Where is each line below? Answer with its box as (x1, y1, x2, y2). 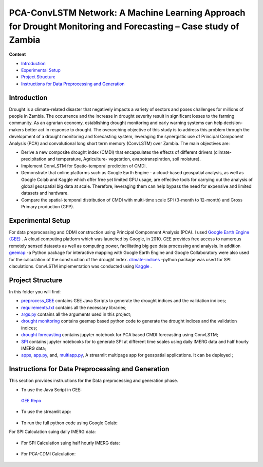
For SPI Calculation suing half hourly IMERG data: (21, 440, 120, 446)
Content (9, 52, 26, 57)
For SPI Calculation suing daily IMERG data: (9, 429, 96, 435)
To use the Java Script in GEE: (21, 387, 82, 393)
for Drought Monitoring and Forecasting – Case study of (9, 21, 240, 32)
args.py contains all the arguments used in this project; (21, 311, 131, 317)
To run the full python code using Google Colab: (21, 420, 118, 426)
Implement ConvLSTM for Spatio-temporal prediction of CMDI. (21, 163, 147, 169)
